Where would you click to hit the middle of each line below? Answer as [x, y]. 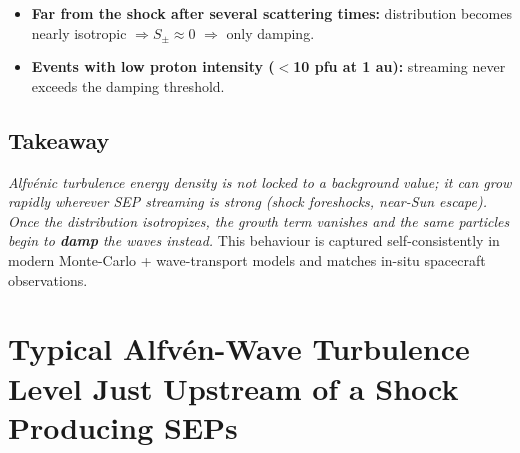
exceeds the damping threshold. [128, 85]
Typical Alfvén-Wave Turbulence [239, 348]
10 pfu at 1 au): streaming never [399, 66]
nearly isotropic [79, 32]
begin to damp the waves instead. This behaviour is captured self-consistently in [254, 240]
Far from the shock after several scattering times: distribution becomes [271, 13]
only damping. [270, 32]
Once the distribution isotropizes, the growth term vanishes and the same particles [259, 220]
